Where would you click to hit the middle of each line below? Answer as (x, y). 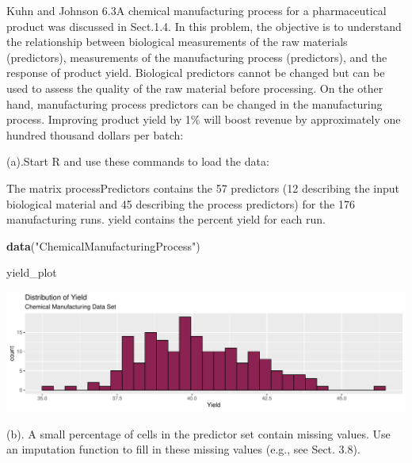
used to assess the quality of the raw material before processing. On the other (195, 88)
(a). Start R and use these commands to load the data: (138, 161)
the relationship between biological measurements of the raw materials (177, 42)
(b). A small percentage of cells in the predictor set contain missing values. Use (198, 433)
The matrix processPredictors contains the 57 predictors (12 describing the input (203, 187)
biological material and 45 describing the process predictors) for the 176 (181, 203)
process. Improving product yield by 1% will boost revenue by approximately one (204, 119)
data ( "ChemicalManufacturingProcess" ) (103, 245)
